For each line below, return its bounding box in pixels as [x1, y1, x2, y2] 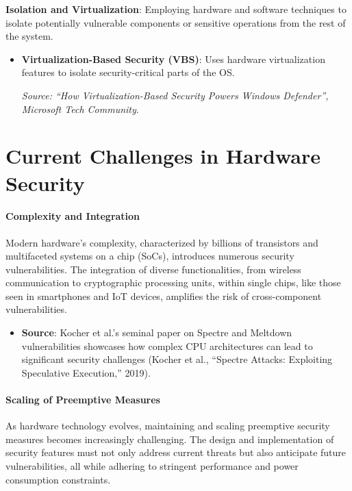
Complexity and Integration [5, 209, 140, 223]
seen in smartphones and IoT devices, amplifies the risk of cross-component [5, 288, 322, 303]
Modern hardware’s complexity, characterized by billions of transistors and [5, 235, 318, 249]
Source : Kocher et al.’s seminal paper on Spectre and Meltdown [21, 325, 292, 340]
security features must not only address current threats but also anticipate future [5, 445, 347, 459]
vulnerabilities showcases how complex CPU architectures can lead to [21, 338, 313, 353]
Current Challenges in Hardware [5, 142, 320, 170]
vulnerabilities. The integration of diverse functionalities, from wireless [5, 262, 301, 276]
